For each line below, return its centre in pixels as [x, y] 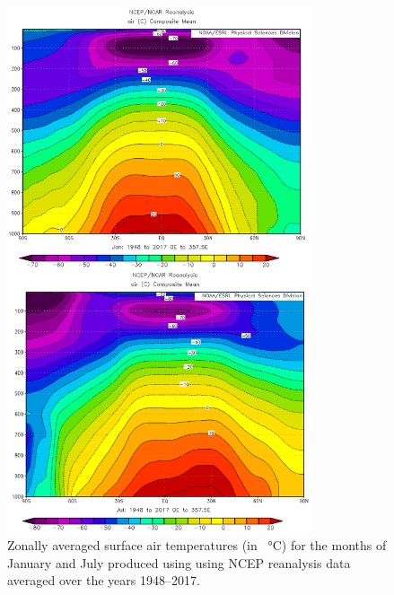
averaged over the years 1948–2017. [104, 580]
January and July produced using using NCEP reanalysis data [179, 562]
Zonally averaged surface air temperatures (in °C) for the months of [197, 545]
